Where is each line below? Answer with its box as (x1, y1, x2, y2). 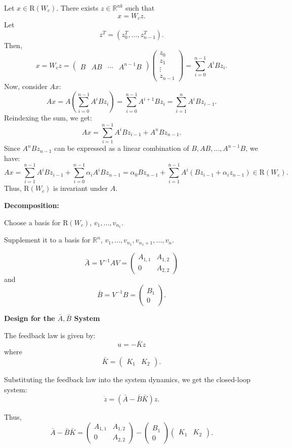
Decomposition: (4, 200, 59, 211)
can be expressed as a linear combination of (54, 143, 189, 153)
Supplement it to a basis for (4, 234, 91, 245)
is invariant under (53, 183, 108, 193)
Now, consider (4, 80, 48, 91)
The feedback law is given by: (4, 330, 96, 340)
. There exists (56, 3, 99, 13)
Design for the (4, 312, 55, 323)
